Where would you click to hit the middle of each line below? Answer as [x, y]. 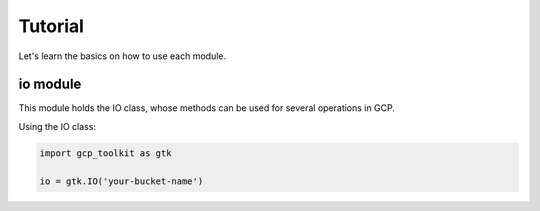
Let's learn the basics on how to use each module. [122, 56]
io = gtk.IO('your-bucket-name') [121, 181]
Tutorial [51, 26]
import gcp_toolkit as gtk [105, 153]
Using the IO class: [57, 126]
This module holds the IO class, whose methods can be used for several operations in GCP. [206, 108]
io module [50, 84]
